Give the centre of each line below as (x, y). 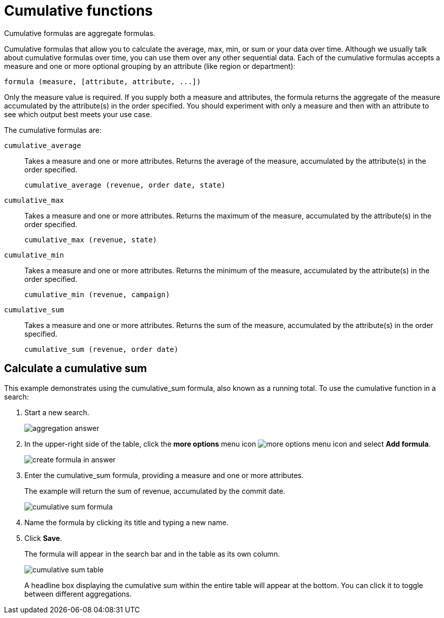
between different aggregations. (78, 594)
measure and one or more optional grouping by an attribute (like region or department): (150, 66)
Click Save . (43, 538)
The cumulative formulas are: (53, 130)
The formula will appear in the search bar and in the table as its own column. (152, 554)
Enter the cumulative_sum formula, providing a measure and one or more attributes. (164, 475)
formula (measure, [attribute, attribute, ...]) (103, 81)
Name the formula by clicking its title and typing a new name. (127, 522)
